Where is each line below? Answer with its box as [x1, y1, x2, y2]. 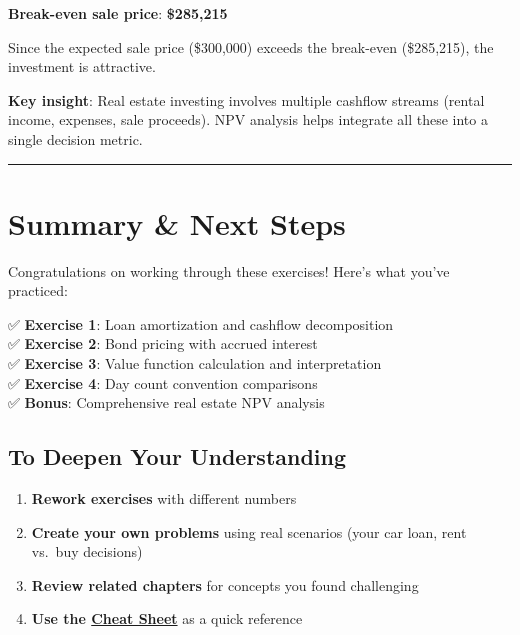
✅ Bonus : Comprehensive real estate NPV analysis [8, 392, 325, 413]
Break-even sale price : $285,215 [8, 3, 228, 23]
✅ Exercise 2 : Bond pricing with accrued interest [8, 333, 318, 354]
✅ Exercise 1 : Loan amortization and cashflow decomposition [8, 313, 394, 334]
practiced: [8, 280, 68, 301]
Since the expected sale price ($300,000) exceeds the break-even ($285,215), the [8, 36, 494, 57]
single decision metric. [8, 128, 143, 149]
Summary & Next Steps [8, 202, 346, 243]
